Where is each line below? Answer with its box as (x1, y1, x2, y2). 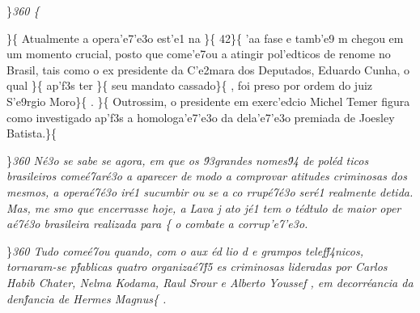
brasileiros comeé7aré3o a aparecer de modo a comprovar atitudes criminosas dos (6, 167, 407, 184)
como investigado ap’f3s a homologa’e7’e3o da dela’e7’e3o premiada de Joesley (6, 108, 395, 125)
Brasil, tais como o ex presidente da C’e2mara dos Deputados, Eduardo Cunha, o (6, 61, 410, 78)
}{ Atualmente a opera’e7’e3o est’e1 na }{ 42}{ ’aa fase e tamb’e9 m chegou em (6, 29, 404, 46)
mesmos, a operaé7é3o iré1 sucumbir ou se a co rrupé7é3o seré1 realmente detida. (6, 183, 414, 200)
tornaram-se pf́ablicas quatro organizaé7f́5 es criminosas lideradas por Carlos (6, 258, 388, 275)
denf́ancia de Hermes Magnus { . (6, 290, 167, 307)
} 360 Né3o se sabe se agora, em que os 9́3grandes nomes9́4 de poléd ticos (6, 151, 369, 168)
